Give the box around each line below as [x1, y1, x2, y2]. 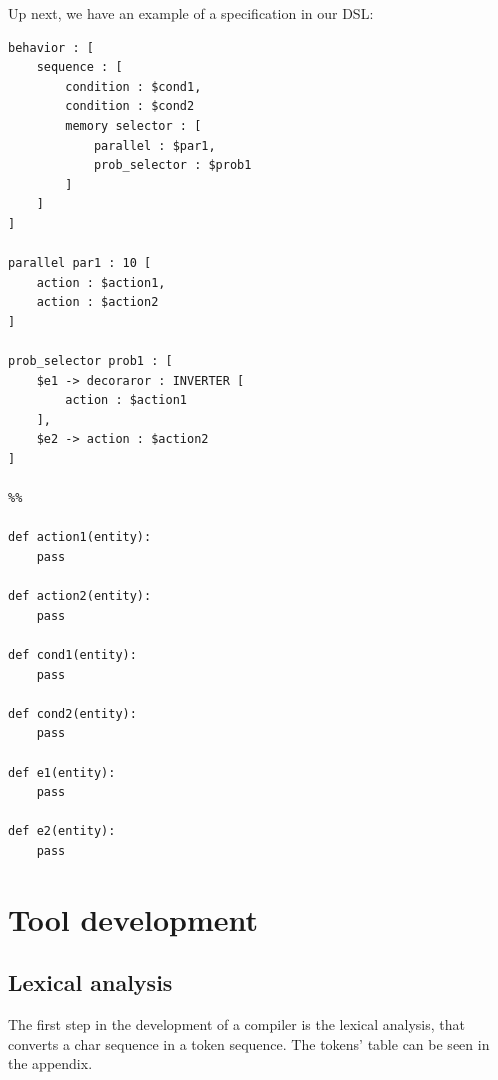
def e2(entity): [8, 824, 116, 839]
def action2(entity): [8, 589, 152, 604]
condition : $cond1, [65, 79, 202, 94]
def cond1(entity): [8, 648, 137, 662]
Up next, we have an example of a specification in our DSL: [8, 3, 374, 23]
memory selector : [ [65, 118, 202, 133]
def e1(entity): [8, 765, 116, 780]
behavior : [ [8, 40, 94, 55]
